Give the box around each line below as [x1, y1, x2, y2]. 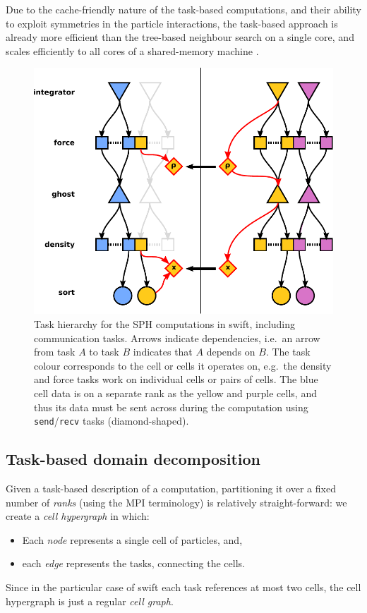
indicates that [133, 344, 193, 359]
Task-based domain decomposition [6, 448, 260, 470]
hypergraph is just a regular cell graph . [6, 593, 174, 608]
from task [34, 344, 76, 359]
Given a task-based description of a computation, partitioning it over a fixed [6, 480, 336, 495]
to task [89, 344, 119, 359]
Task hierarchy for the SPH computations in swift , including [34, 316, 296, 331]
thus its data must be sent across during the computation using [34, 399, 308, 414]
